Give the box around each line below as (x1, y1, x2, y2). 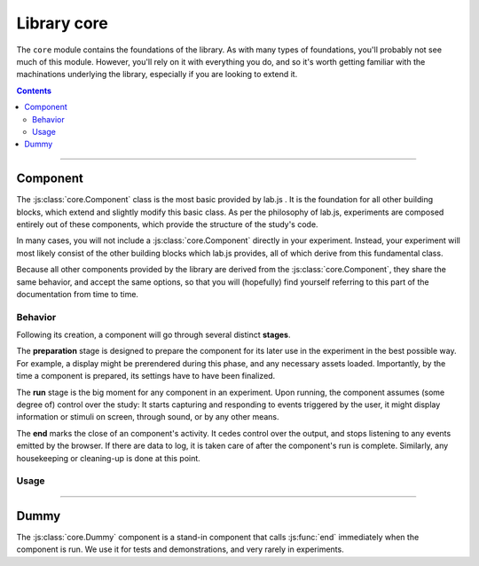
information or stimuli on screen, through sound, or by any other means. (16, 412, 279, 422)
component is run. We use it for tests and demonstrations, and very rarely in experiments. (16, 544, 345, 554)
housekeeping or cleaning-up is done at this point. (16, 452, 201, 463)
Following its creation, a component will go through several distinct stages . (16, 329, 291, 341)
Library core (16, 13, 108, 33)
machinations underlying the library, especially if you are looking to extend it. (16, 69, 298, 80)
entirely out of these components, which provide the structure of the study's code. (16, 218, 318, 230)
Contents (16, 85, 52, 96)
